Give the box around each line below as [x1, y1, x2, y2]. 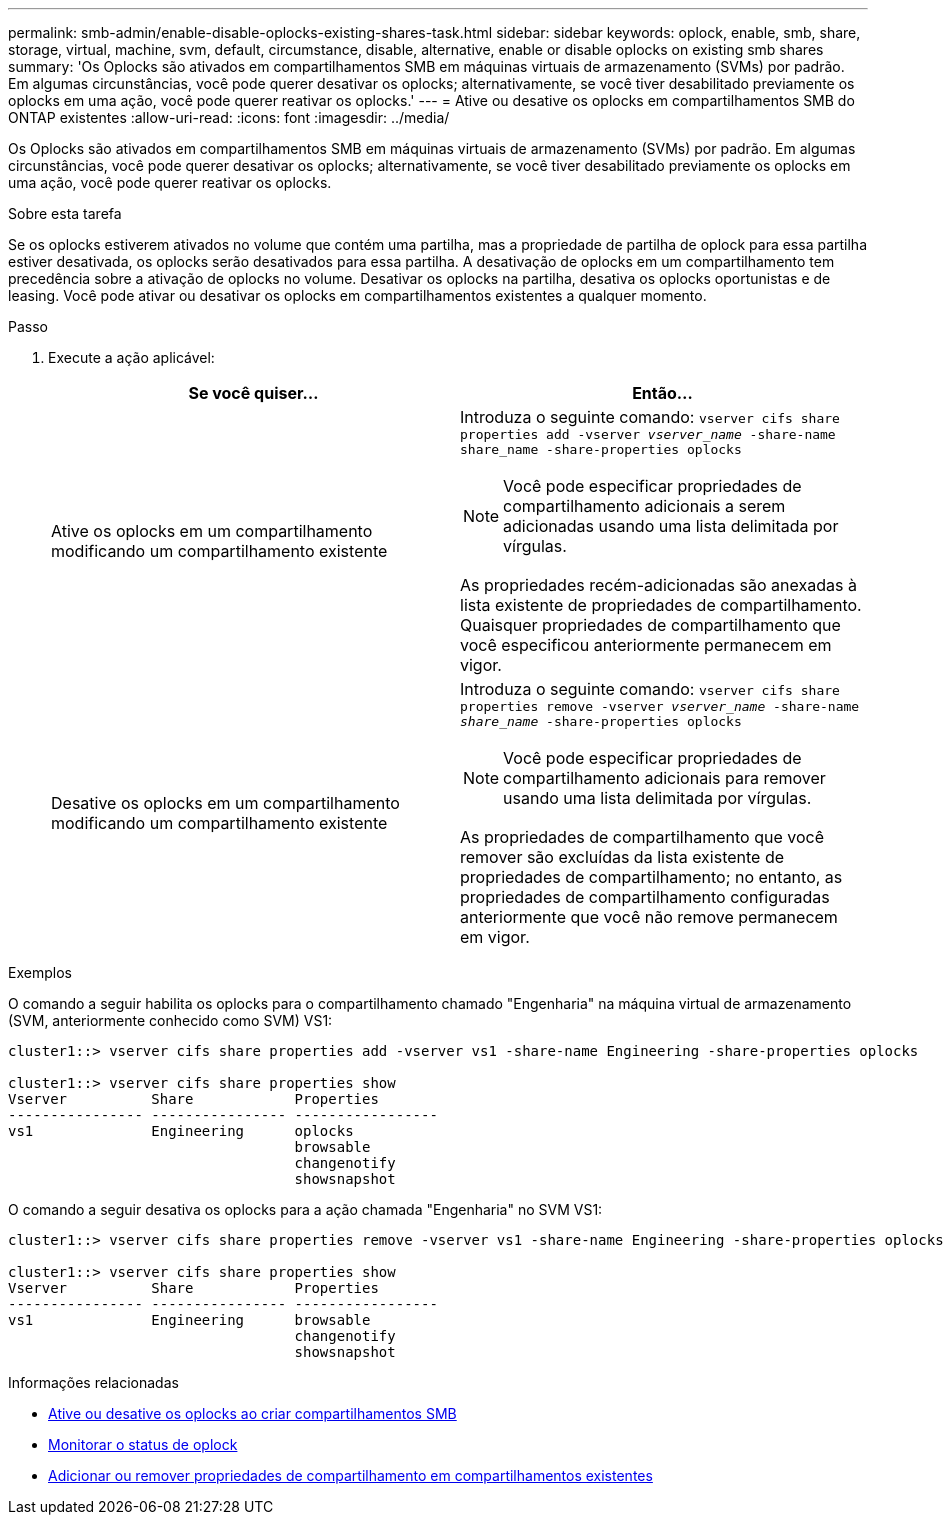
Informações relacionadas [8, 1374, 179, 1391]
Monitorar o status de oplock [48, 1436, 238, 1453]
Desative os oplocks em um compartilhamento [51, 793, 400, 813]
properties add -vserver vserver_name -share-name [460, 427, 836, 442]
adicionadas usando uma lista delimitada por [503, 516, 839, 536]
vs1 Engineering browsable [8, 1312, 371, 1328]
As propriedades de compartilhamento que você [460, 827, 824, 847]
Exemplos [8, 964, 72, 981]
